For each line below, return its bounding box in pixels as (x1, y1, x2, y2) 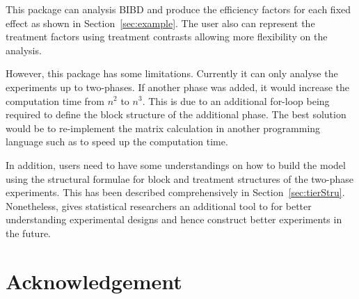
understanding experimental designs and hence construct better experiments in (6, 212, 342, 227)
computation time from (6, 93, 104, 108)
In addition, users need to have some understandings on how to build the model (6, 157, 346, 172)
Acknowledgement (6, 266, 182, 295)
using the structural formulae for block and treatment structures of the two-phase (6, 171, 353, 186)
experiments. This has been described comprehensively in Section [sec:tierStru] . (6, 185, 345, 200)
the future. (6, 225, 51, 240)
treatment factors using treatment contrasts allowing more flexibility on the (6, 29, 328, 44)
